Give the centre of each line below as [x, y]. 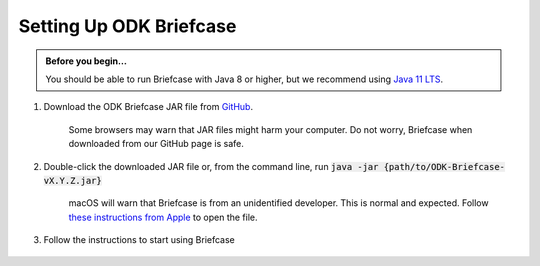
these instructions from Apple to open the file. [163, 217]
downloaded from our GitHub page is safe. [156, 144]
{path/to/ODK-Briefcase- [444, 166]
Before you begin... [86, 61]
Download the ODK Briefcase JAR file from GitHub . [148, 107]
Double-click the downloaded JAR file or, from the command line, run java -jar [211, 166]
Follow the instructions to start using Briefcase [139, 240]
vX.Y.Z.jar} [72, 180]
